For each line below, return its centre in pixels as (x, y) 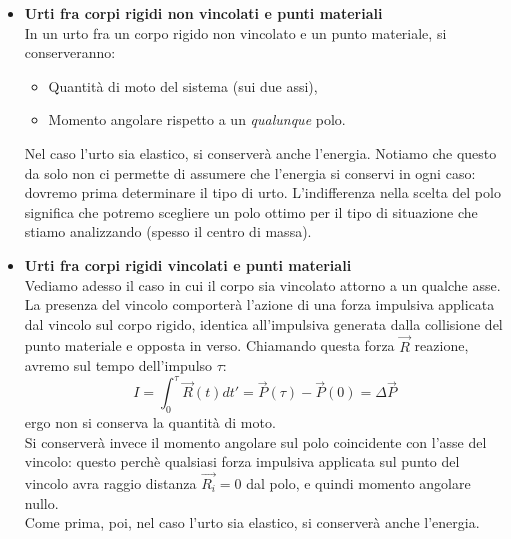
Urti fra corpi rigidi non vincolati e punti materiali (203, 13)
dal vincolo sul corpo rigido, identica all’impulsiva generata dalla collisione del (263, 323)
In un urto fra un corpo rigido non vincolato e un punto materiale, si (235, 32)
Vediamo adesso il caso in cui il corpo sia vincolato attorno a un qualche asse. (262, 284)
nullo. (41, 502)
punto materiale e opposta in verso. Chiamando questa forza (209, 345)
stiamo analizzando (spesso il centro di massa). (168, 231)
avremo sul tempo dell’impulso (118, 365)
